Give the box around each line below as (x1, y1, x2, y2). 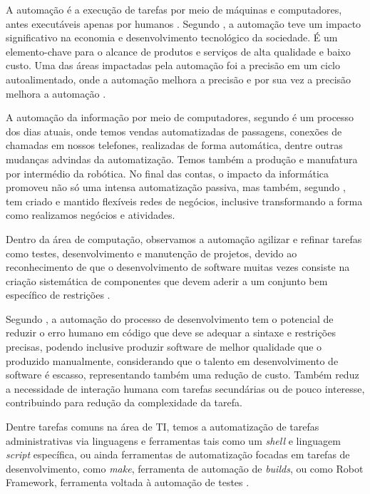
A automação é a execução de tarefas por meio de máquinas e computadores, (6, 2, 342, 16)
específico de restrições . (6, 287, 111, 302)
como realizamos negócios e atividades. (6, 207, 175, 222)
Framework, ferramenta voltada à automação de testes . (6, 475, 250, 490)
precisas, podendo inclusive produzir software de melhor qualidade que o (6, 339, 322, 354)
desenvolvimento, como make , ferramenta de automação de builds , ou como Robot (6, 460, 364, 475)
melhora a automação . (6, 86, 106, 101)
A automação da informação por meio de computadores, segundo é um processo (6, 110, 354, 125)
